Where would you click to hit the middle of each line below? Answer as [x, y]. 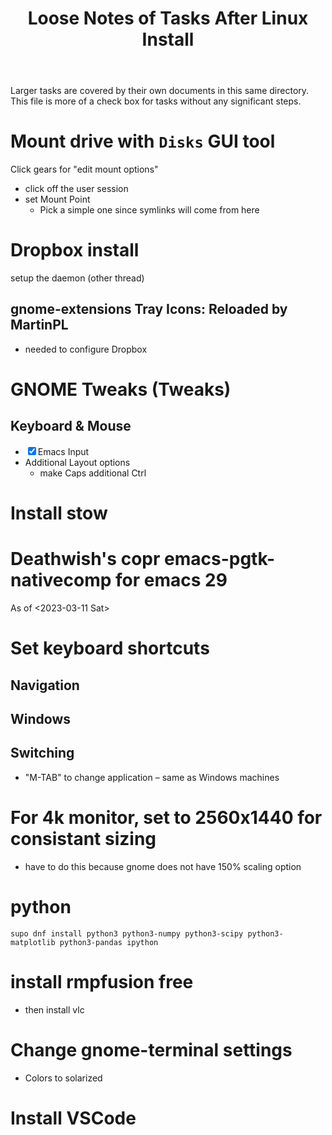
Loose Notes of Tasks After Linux [168, 18]
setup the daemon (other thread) [77, 278]
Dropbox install [75, 250]
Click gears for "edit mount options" [84, 169]
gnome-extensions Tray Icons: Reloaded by [149, 309]
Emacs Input [63, 451]
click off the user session [76, 189]
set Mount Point [57, 199]
